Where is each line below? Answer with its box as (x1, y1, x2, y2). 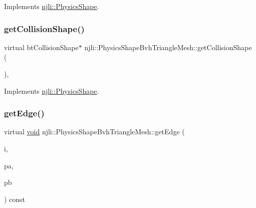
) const (4, 193, 26, 204)
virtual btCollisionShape (4, 42, 79, 52)
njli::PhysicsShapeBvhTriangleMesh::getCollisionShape (84, 42, 252, 52)
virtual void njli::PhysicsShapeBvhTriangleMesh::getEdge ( (4, 126, 185, 137)
